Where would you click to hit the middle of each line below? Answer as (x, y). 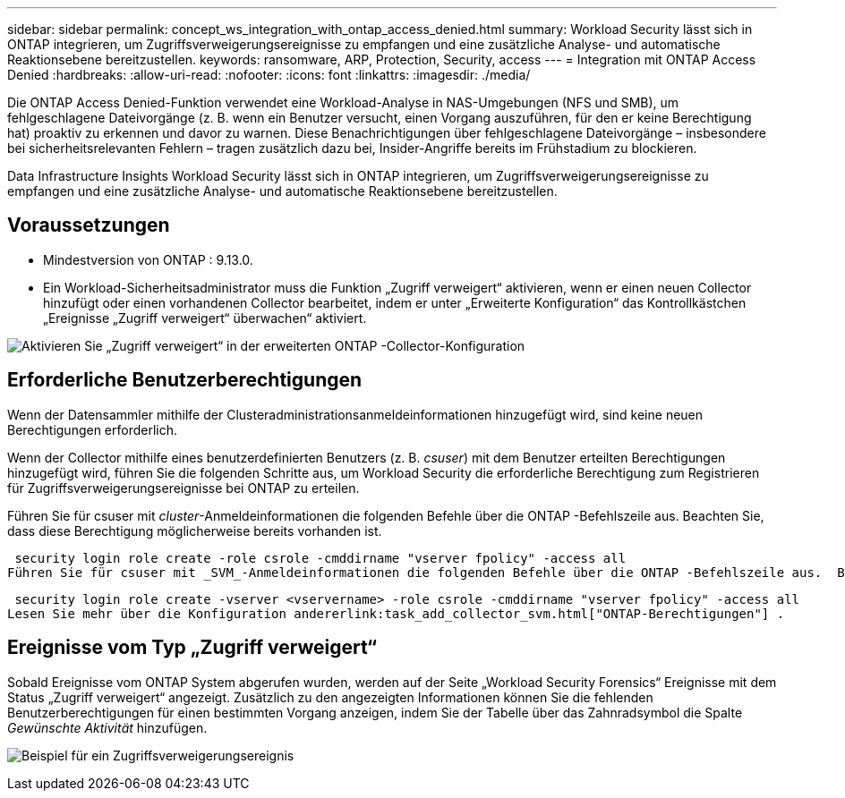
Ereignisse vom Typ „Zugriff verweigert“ (192, 648)
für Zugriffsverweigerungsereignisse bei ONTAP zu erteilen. (184, 488)
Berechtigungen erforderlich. (93, 429)
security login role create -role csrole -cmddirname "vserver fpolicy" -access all (320, 558)
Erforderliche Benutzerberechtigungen (185, 380)
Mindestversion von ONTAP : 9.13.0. (148, 259)
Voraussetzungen (89, 225)
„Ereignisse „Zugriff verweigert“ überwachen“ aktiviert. (205, 318)
